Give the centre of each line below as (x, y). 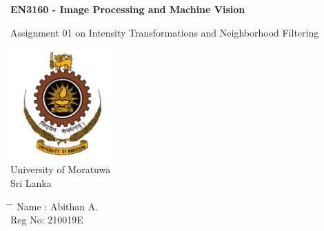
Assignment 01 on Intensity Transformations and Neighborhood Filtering (165, 32)
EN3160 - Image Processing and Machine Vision (128, 9)
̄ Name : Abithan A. (54, 206)
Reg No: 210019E (47, 220)
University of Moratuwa (61, 169)
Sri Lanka (31, 182)
